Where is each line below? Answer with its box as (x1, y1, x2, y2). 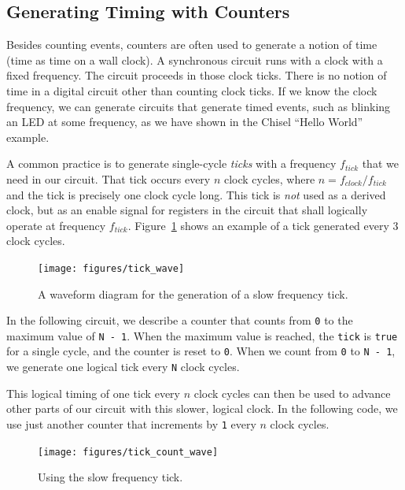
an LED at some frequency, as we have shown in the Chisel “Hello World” (6, 113, 363, 130)
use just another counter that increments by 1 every (6, 415, 256, 432)
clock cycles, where (223, 170, 315, 187)
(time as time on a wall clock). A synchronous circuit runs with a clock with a (6, 51, 383, 68)
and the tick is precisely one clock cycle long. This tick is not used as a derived (6, 186, 386, 202)
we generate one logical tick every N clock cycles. (6, 358, 240, 375)
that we (362, 155, 399, 172)
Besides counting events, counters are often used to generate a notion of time (6, 36, 377, 53)
